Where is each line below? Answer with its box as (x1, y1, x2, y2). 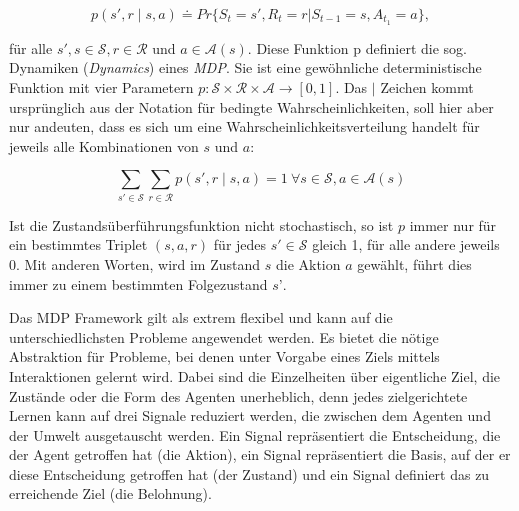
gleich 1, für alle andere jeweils (312, 234, 500, 255)
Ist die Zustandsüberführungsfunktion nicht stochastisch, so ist (9, 214, 394, 235)
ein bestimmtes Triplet (9, 234, 148, 255)
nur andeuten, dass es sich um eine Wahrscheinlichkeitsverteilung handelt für (9, 116, 480, 137)
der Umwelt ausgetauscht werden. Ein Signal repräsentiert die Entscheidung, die (9, 424, 501, 445)
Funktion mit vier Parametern (9, 77, 194, 98)
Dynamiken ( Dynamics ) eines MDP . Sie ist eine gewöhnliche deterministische (9, 57, 482, 78)
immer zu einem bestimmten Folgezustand (9, 273, 268, 294)
